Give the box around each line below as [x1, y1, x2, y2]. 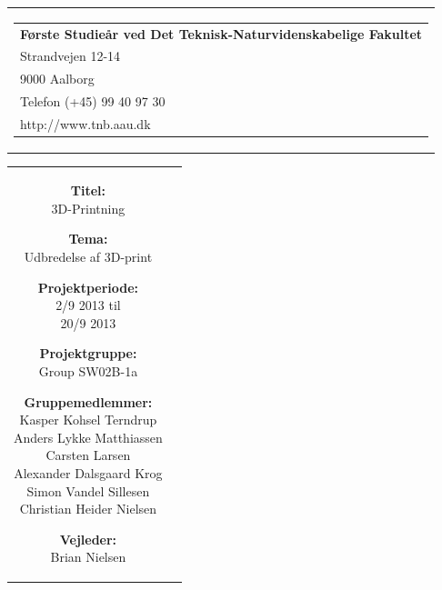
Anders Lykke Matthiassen [14, 427, 163, 446]
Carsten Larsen [45, 445, 131, 465]
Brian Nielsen [50, 547, 126, 566]
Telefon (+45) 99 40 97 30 [20, 92, 166, 111]
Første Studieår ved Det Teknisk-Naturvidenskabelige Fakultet [20, 24, 423, 43]
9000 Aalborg [20, 69, 95, 88]
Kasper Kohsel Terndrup [19, 410, 157, 429]
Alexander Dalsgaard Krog [14, 463, 163, 482]
